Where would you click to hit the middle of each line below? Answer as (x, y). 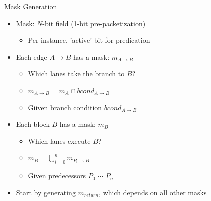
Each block (33, 124)
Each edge (31, 56)
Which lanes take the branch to (76, 73)
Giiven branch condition (65, 107)
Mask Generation (31, 6)
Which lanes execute (59, 141)
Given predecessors (57, 176)
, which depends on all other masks (153, 192)
